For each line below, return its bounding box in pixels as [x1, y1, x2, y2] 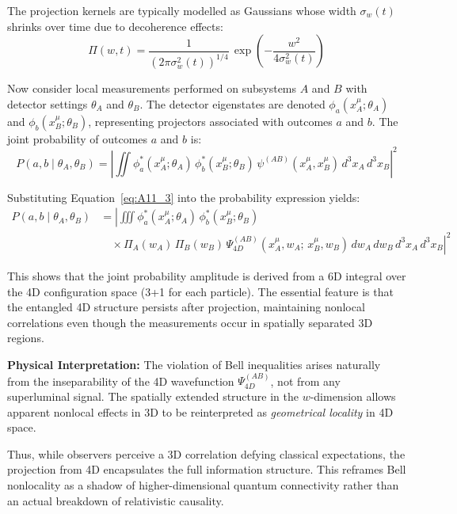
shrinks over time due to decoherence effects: [7, 17, 223, 34]
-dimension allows [310, 387, 396, 404]
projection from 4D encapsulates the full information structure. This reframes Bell [7, 461, 406, 478]
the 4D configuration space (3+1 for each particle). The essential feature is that [7, 283, 394, 299]
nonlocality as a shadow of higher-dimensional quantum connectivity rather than [7, 476, 399, 493]
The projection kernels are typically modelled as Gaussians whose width [7, 2, 356, 18]
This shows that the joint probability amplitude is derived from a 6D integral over [7, 267, 406, 284]
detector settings [7, 95, 88, 112]
